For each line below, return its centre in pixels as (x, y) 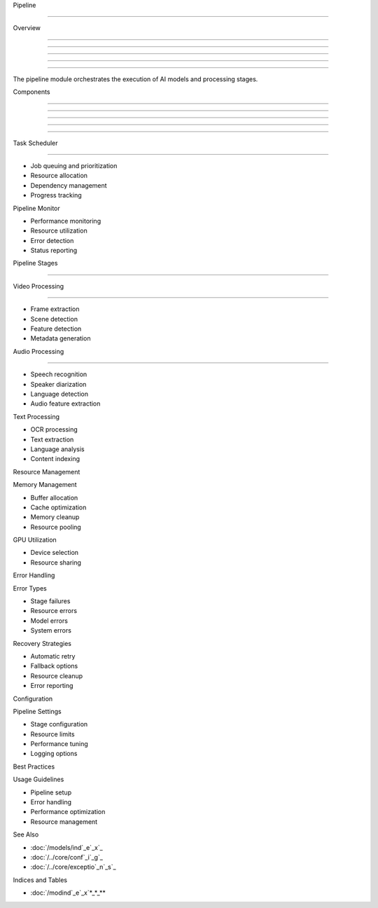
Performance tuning (59, 744)
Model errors (49, 621)
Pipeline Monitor (37, 208)
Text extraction (52, 439)
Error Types (30, 588)
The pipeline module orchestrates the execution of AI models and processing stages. (135, 79)
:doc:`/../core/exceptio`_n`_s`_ (73, 867)
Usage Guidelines (38, 779)
